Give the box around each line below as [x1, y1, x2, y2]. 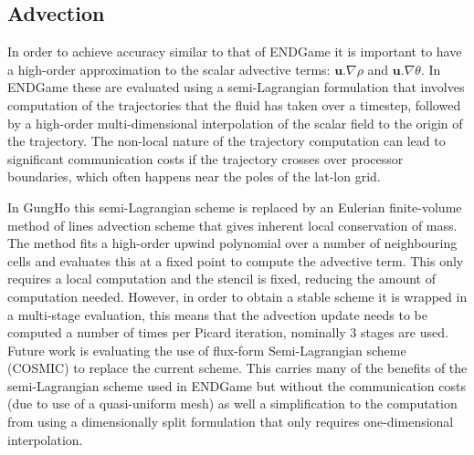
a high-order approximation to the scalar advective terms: [7, 59, 331, 78]
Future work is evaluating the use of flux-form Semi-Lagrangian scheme [7, 340, 406, 359]
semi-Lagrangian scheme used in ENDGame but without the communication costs [7, 376, 466, 395]
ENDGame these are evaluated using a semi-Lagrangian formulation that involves [7, 78, 465, 97]
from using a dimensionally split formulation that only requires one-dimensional [7, 412, 454, 431]
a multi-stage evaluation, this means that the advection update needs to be [7, 305, 427, 324]
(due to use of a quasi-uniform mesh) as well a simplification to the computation [7, 394, 458, 413]
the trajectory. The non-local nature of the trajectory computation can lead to [7, 131, 446, 150]
